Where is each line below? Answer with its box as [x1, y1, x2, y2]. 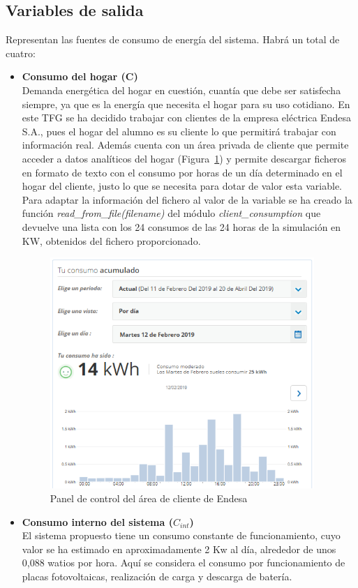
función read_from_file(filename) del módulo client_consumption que [22, 206, 321, 220]
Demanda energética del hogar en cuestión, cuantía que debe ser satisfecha [22, 82, 341, 97]
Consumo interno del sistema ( [22, 514, 173, 529]
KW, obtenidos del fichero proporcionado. [22, 233, 201, 248]
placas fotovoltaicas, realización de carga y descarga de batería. [22, 569, 292, 584]
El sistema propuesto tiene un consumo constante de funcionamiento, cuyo [22, 528, 341, 543]
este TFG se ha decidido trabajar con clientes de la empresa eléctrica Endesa [22, 110, 351, 125]
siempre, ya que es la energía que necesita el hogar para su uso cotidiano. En [22, 96, 350, 111]
